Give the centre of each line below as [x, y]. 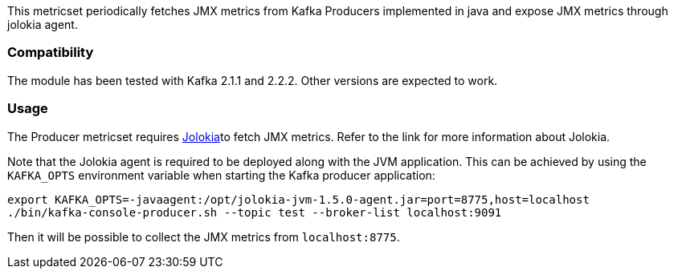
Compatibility [51, 53]
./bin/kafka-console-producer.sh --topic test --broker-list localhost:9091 [255, 212]
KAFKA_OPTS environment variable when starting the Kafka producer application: [221, 175]
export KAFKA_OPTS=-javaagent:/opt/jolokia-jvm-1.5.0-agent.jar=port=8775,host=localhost [298, 199]
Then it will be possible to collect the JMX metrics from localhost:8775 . [204, 237]
